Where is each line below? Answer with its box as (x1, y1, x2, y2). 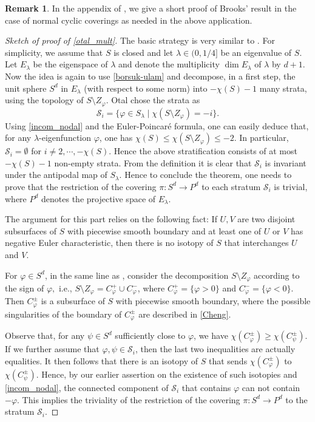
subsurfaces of (5, 224, 57, 237)
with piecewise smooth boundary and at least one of (67, 224, 262, 237)
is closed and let (113, 46, 174, 58)
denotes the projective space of (41, 192, 156, 205)
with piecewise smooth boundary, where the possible (115, 294, 311, 307)
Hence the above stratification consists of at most (113, 145, 297, 157)
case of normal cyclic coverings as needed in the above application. (5, 13, 252, 26)
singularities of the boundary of (5, 307, 122, 320)
